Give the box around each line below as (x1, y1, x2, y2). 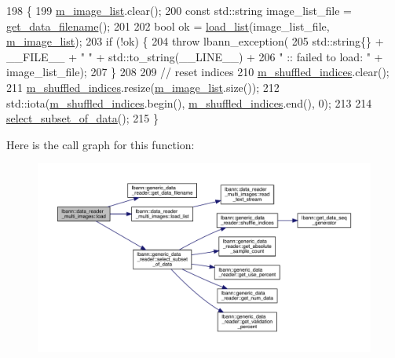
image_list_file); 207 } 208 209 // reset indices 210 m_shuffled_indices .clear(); (6, 64, 390, 80)
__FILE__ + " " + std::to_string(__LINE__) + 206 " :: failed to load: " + (6, 48, 383, 64)
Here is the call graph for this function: (6, 136, 195, 152)
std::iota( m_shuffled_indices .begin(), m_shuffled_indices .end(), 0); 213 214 (6, 94, 372, 111)
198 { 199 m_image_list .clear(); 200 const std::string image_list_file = (6, 2, 352, 18)
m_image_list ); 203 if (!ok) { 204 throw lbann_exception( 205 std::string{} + (6, 33, 384, 49)
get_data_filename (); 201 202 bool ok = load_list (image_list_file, (6, 17, 330, 34)
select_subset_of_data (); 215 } (6, 110, 159, 126)
